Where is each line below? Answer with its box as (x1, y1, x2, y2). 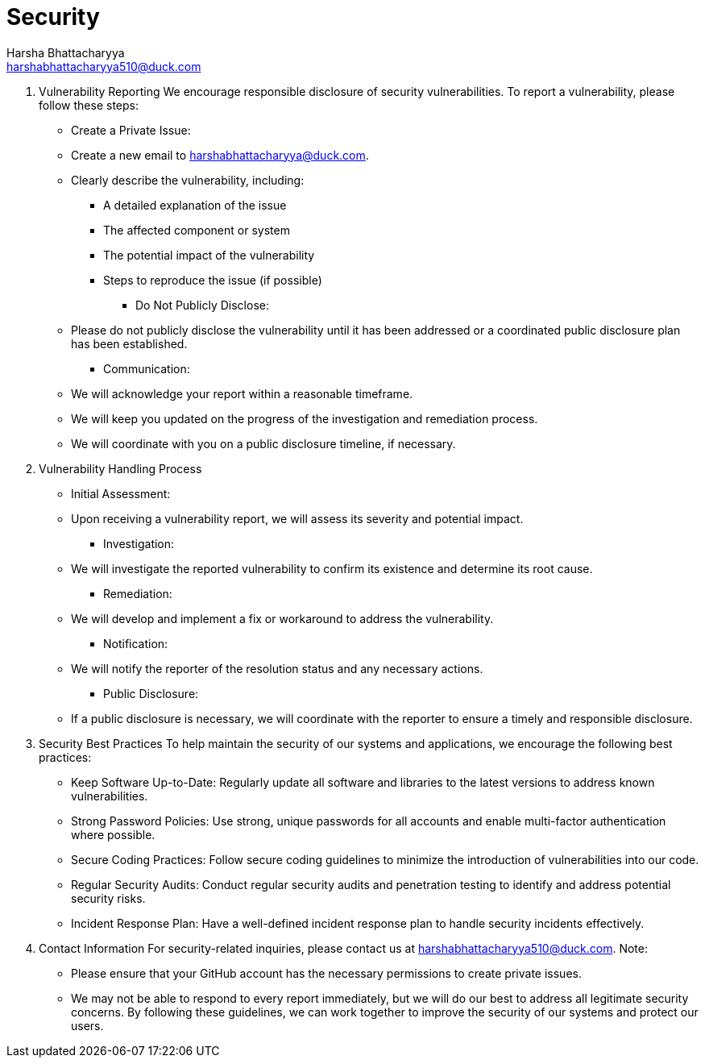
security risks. (71, 891, 146, 905)
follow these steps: (39, 98, 139, 112)
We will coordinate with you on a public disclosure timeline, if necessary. (71, 436, 456, 451)
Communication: (103, 361, 190, 376)
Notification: (103, 636, 168, 650)
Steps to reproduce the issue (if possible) (103, 272, 322, 287)
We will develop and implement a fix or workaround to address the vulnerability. (71, 611, 494, 626)
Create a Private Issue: (71, 123, 191, 137)
